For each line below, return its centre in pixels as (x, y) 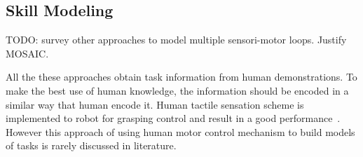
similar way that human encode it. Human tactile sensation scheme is (155, 104)
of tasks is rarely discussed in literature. (91, 145)
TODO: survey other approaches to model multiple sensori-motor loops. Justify (176, 40)
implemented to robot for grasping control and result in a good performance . (173, 118)
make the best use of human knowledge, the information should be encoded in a (177, 90)
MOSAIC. (27, 53)
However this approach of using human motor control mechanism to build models (180, 131)
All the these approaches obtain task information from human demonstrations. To (181, 77)
